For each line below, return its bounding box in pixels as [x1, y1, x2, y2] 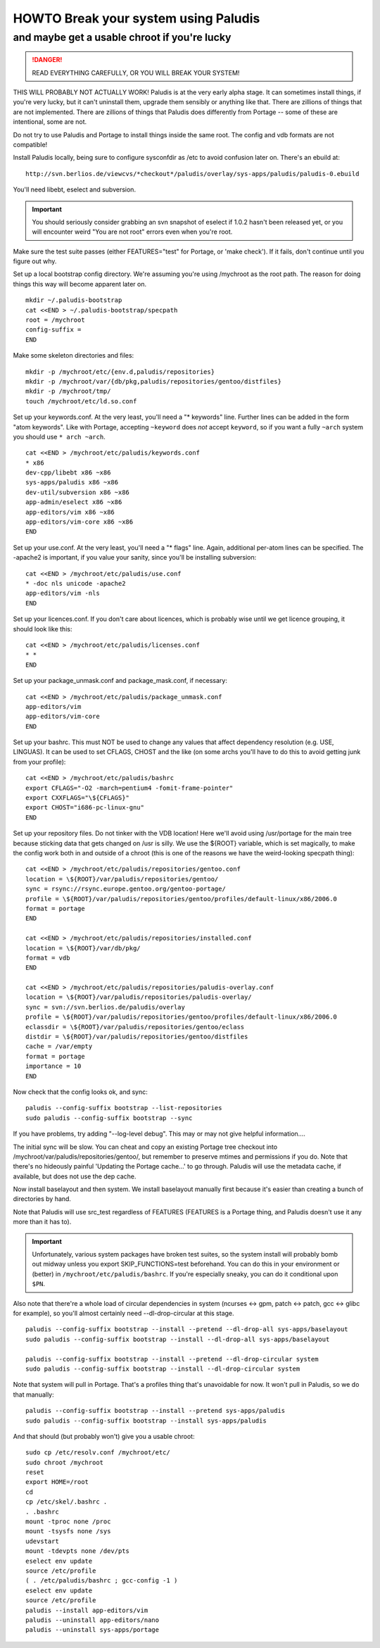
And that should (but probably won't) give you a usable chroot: [13, 1432, 195, 1440]
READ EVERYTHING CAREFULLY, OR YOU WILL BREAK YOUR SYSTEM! [32, 68, 240, 77]
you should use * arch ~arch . [13, 432, 106, 441]
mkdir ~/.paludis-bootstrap [25, 296, 122, 304]
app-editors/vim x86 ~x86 [25, 508, 115, 516]
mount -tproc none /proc [25, 1518, 111, 1526]
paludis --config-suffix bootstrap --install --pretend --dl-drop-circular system [25, 1355, 319, 1363]
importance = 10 [25, 1062, 82, 1070]
